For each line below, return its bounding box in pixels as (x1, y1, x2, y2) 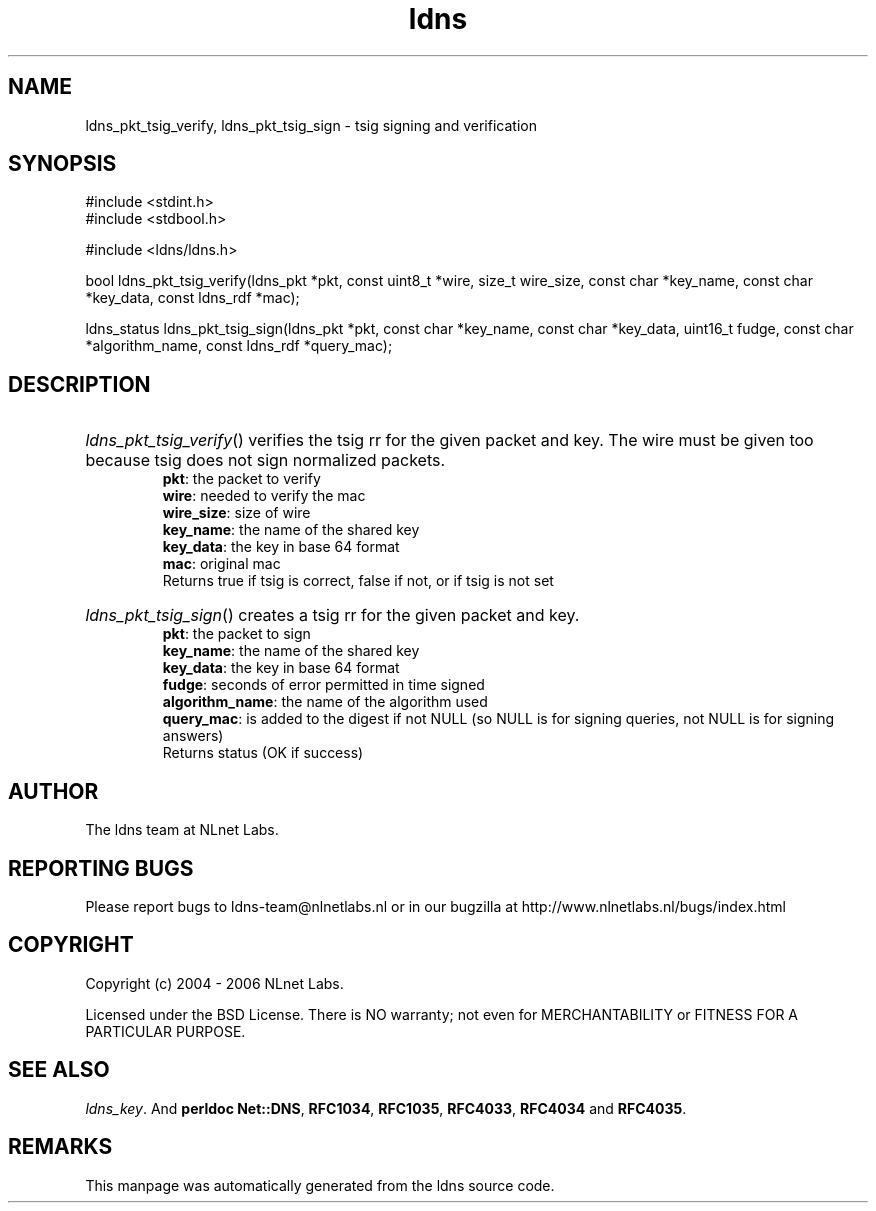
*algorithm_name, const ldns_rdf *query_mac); (85, 337, 393, 355)
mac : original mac (162, 555, 281, 573)
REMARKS (8, 1134, 113, 1160)
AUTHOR (8, 778, 99, 804)
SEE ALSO (8, 1057, 110, 1083)
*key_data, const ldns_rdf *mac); (85, 289, 300, 307)
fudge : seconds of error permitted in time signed (162, 676, 485, 694)
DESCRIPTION (8, 371, 151, 397)
